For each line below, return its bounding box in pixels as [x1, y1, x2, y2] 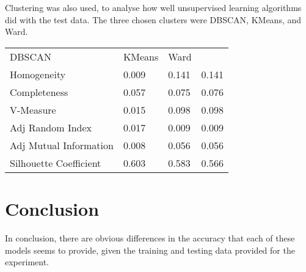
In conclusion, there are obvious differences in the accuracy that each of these [5, 231, 295, 244]
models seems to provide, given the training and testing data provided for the [5, 243, 295, 256]
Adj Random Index [10, 120, 92, 134]
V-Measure [10, 102, 56, 117]
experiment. [5, 255, 49, 268]
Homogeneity [10, 67, 66, 81]
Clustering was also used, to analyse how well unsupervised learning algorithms [5, 1, 302, 13]
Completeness [10, 84, 68, 99]
